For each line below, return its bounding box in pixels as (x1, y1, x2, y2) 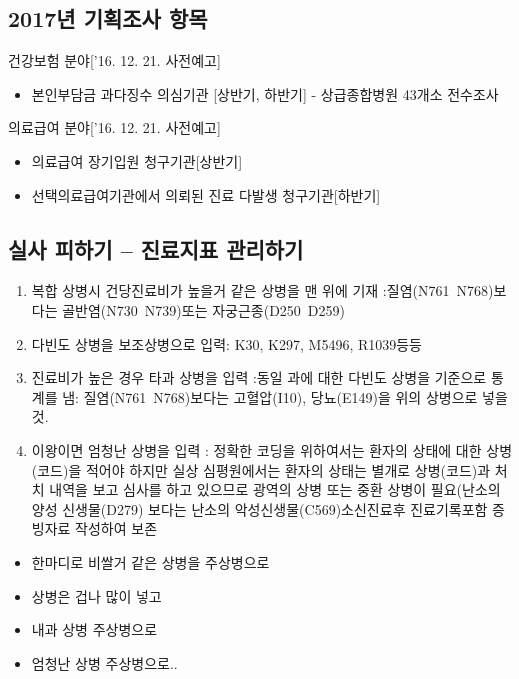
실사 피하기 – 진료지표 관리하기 (8, 233, 304, 264)
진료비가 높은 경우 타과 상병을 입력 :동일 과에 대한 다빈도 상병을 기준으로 (31, 367, 487, 388)
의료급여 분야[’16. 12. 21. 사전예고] (8, 117, 221, 138)
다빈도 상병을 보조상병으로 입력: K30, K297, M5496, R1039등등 (31, 333, 423, 354)
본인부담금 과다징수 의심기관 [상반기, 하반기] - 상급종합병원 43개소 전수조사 (31, 83, 499, 104)
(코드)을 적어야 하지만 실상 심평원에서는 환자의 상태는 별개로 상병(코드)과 (31, 459, 491, 480)
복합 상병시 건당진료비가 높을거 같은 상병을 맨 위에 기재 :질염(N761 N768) (31, 280, 494, 301)
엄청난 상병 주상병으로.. (31, 652, 178, 673)
